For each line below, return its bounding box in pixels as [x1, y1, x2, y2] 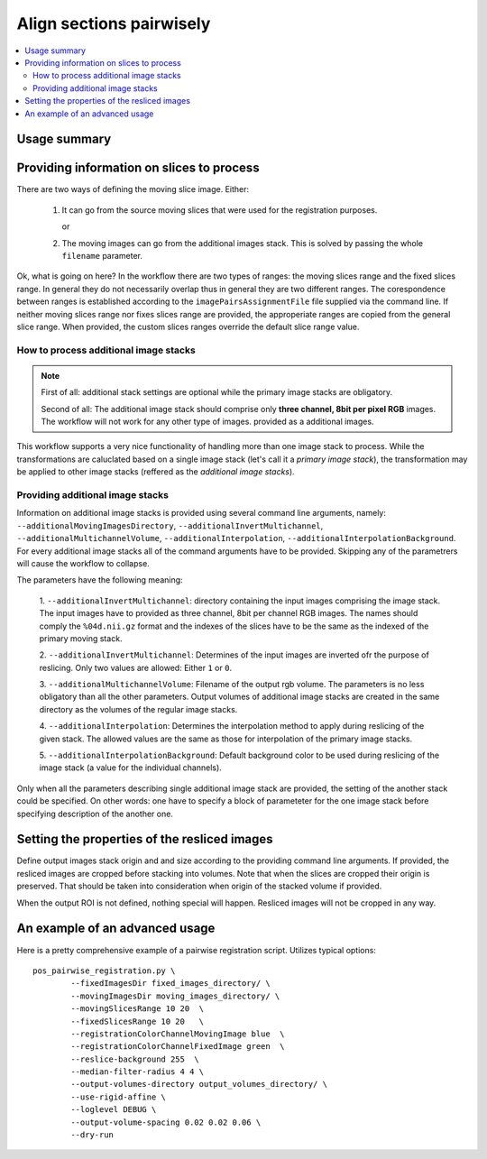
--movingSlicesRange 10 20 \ [70, 1004, 205, 1014]
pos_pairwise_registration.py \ [32, 965, 176, 976]
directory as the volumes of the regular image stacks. [39, 704, 238, 714]
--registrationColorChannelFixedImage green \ [70, 1042, 285, 1052]
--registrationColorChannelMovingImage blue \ [70, 1028, 285, 1039]
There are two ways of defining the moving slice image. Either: [16, 184, 250, 195]
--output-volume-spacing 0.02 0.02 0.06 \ [70, 1117, 262, 1127]
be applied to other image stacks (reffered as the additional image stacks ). [16, 466, 295, 477]
